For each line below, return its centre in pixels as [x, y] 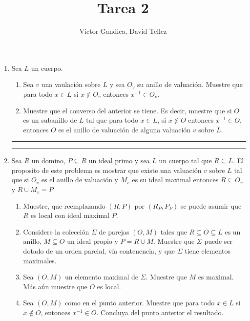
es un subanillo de [50, 120]
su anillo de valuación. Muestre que [190, 84]
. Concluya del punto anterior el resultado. [160, 312]
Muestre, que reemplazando [64, 205]
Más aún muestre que [55, 286]
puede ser [219, 241]
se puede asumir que [211, 205]
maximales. [40, 260]
